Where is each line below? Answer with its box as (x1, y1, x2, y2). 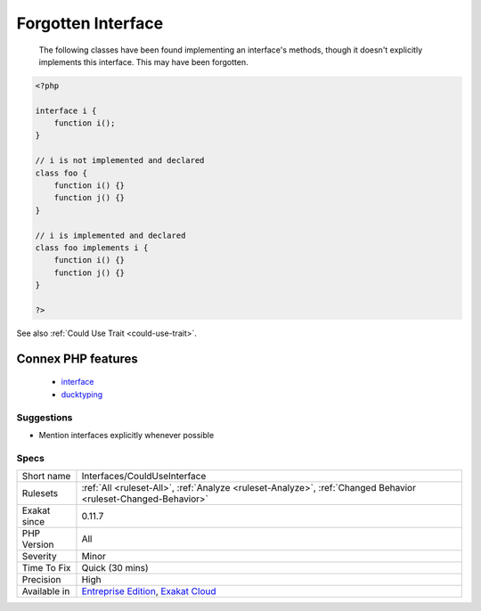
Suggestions (16, 411, 73, 423)
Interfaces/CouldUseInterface (81, 470, 207, 483)
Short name (21, 470, 71, 483)
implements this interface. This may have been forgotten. (38, 56, 249, 67)
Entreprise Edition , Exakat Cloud (81, 585, 216, 598)
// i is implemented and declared (35, 230, 186, 240)
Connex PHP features (16, 351, 138, 366)
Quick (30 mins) (81, 562, 149, 574)
